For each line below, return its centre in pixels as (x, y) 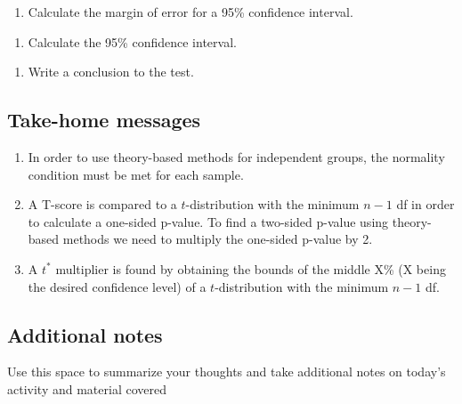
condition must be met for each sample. (136, 174)
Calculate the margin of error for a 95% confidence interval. (190, 12)
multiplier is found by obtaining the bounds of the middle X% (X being (251, 268)
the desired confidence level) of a (117, 286)
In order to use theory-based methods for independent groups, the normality (236, 156)
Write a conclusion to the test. (111, 72)
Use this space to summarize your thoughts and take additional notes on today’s (227, 372)
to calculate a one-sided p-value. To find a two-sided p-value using (208, 221)
